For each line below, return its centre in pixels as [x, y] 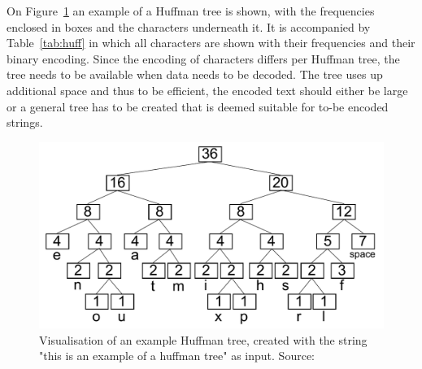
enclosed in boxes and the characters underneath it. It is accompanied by [189, 26]
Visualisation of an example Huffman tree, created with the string [203, 339]
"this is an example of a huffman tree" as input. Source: [177, 356]
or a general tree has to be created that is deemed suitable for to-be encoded [198, 106]
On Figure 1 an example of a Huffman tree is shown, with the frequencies [191, 11]
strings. [25, 122]
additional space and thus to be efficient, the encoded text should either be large [207, 90]
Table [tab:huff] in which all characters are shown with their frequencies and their [211, 43]
